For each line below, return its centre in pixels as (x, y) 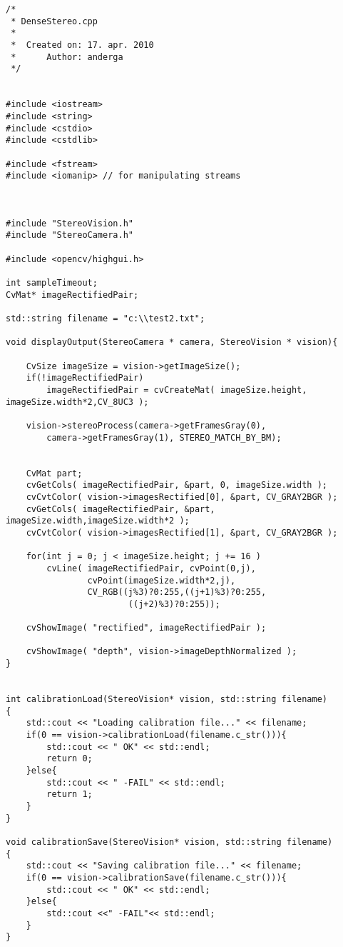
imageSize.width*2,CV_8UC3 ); (77, 402)
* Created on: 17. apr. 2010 (82, 45)
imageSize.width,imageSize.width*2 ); (98, 521)
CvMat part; (54, 473)
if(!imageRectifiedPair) (85, 378)
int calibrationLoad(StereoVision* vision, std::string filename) (167, 700)
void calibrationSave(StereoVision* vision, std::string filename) (169, 842)
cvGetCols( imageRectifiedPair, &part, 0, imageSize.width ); (177, 485)
